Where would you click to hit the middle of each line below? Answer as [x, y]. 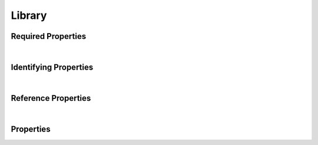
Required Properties [49, 36]
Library [29, 15]
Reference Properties [51, 98]
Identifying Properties [52, 67]
